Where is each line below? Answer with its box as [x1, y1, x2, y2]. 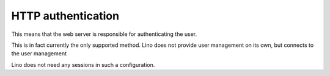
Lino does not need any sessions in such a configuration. [11, 61, 155, 68]
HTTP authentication [11, 9, 119, 22]
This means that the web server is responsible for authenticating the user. [11, 30, 197, 38]
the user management [11, 50, 67, 57]
